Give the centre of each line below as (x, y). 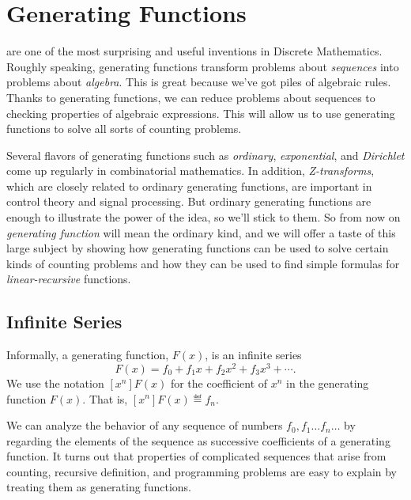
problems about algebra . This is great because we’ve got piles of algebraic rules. (199, 82)
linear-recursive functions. (69, 279)
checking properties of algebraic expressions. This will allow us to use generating (201, 113)
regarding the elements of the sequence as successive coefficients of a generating (198, 440)
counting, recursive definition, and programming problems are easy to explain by (202, 471)
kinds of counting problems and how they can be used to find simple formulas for (203, 263)
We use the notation (55, 383)
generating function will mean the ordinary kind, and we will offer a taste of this (201, 232)
